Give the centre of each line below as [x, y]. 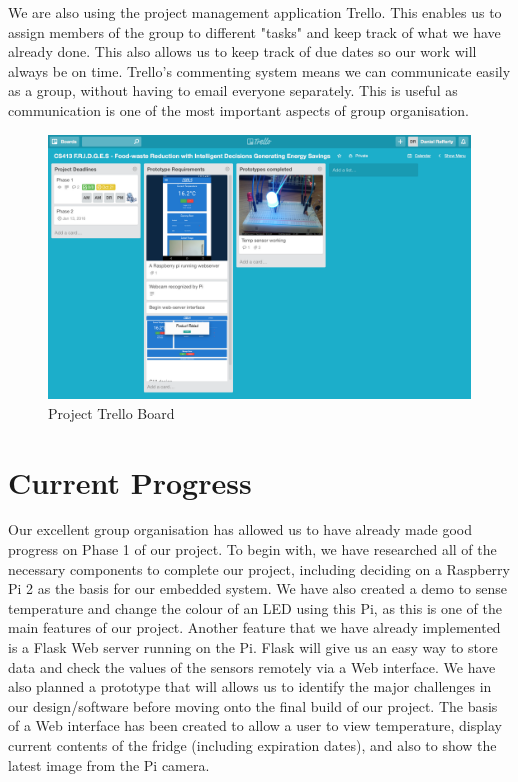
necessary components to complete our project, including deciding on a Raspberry [259, 568]
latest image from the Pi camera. [109, 764]
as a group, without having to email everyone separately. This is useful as [233, 90]
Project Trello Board [111, 412]
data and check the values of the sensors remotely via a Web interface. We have [252, 666]
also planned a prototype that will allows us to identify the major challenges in [250, 686]
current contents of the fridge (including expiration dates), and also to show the [252, 744]
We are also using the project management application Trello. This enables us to [255, 12]
